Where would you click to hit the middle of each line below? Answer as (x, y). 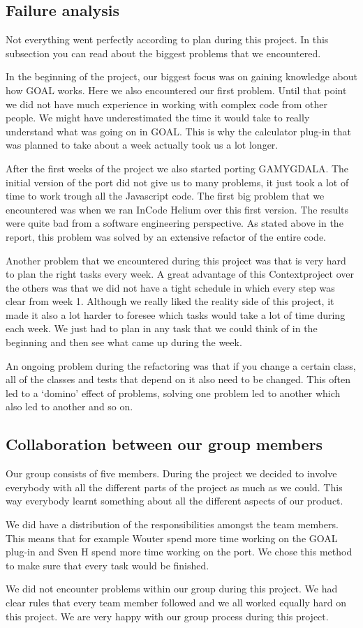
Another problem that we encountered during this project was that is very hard (176, 260)
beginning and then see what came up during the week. (124, 342)
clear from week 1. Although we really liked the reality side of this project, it (170, 301)
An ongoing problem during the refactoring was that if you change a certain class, (181, 365)
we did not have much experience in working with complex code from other (166, 104)
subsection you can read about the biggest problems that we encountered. (163, 53)
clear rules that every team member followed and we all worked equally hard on (176, 602)
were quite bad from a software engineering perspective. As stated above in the (175, 223)
